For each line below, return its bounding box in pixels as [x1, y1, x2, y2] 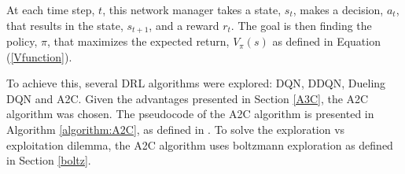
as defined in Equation [272, 33, 381, 50]
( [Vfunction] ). [6, 48, 72, 65]
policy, [6, 33, 38, 50]
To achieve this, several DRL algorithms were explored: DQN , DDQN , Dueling [6, 75, 386, 91]
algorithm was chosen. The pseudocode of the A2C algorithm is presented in [6, 106, 374, 122]
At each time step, [6, 2, 95, 17]
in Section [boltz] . [6, 152, 91, 168]
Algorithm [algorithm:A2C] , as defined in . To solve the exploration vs [6, 121, 345, 138]
